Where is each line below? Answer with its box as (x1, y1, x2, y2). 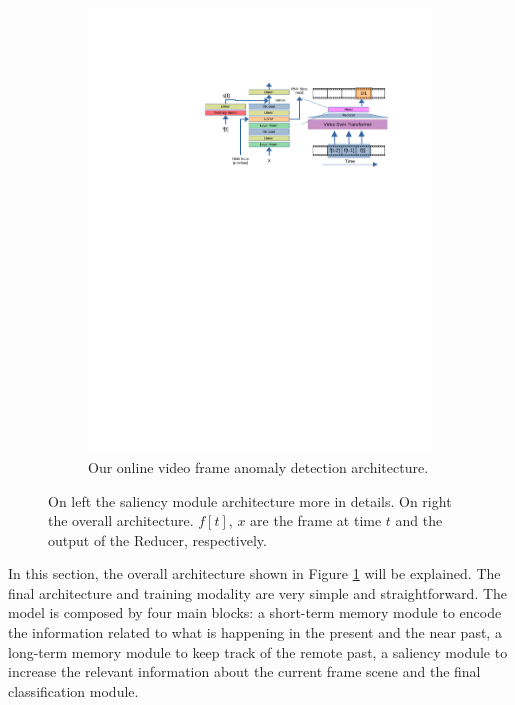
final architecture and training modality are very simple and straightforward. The (8, 582, 508, 603)
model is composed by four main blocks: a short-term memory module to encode (8, 602, 502, 623)
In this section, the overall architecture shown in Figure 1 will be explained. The (8, 563, 501, 584)
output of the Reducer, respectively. (48, 529, 267, 550)
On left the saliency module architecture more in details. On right (48, 490, 452, 511)
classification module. (8, 680, 139, 701)
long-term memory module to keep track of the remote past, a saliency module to (8, 641, 508, 662)
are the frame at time (250, 510, 382, 531)
